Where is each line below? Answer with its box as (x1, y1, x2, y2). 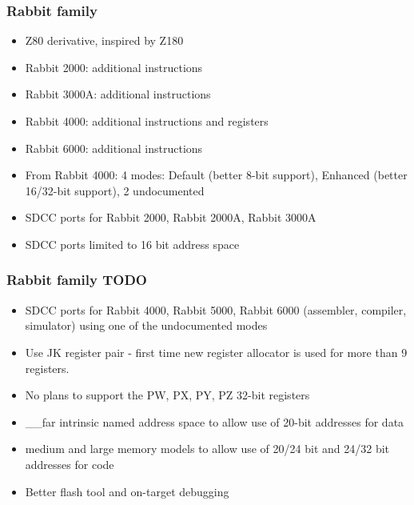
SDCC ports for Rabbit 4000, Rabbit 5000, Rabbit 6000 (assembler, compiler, (25, 301, 407, 318)
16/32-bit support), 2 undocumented (25, 182, 205, 198)
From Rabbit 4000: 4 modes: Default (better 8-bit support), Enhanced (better (25, 166, 408, 183)
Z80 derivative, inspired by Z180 (25, 32, 184, 49)
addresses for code (25, 455, 114, 472)
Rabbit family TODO (6, 270, 147, 290)
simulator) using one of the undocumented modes (25, 317, 268, 334)
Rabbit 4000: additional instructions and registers (25, 113, 269, 129)
